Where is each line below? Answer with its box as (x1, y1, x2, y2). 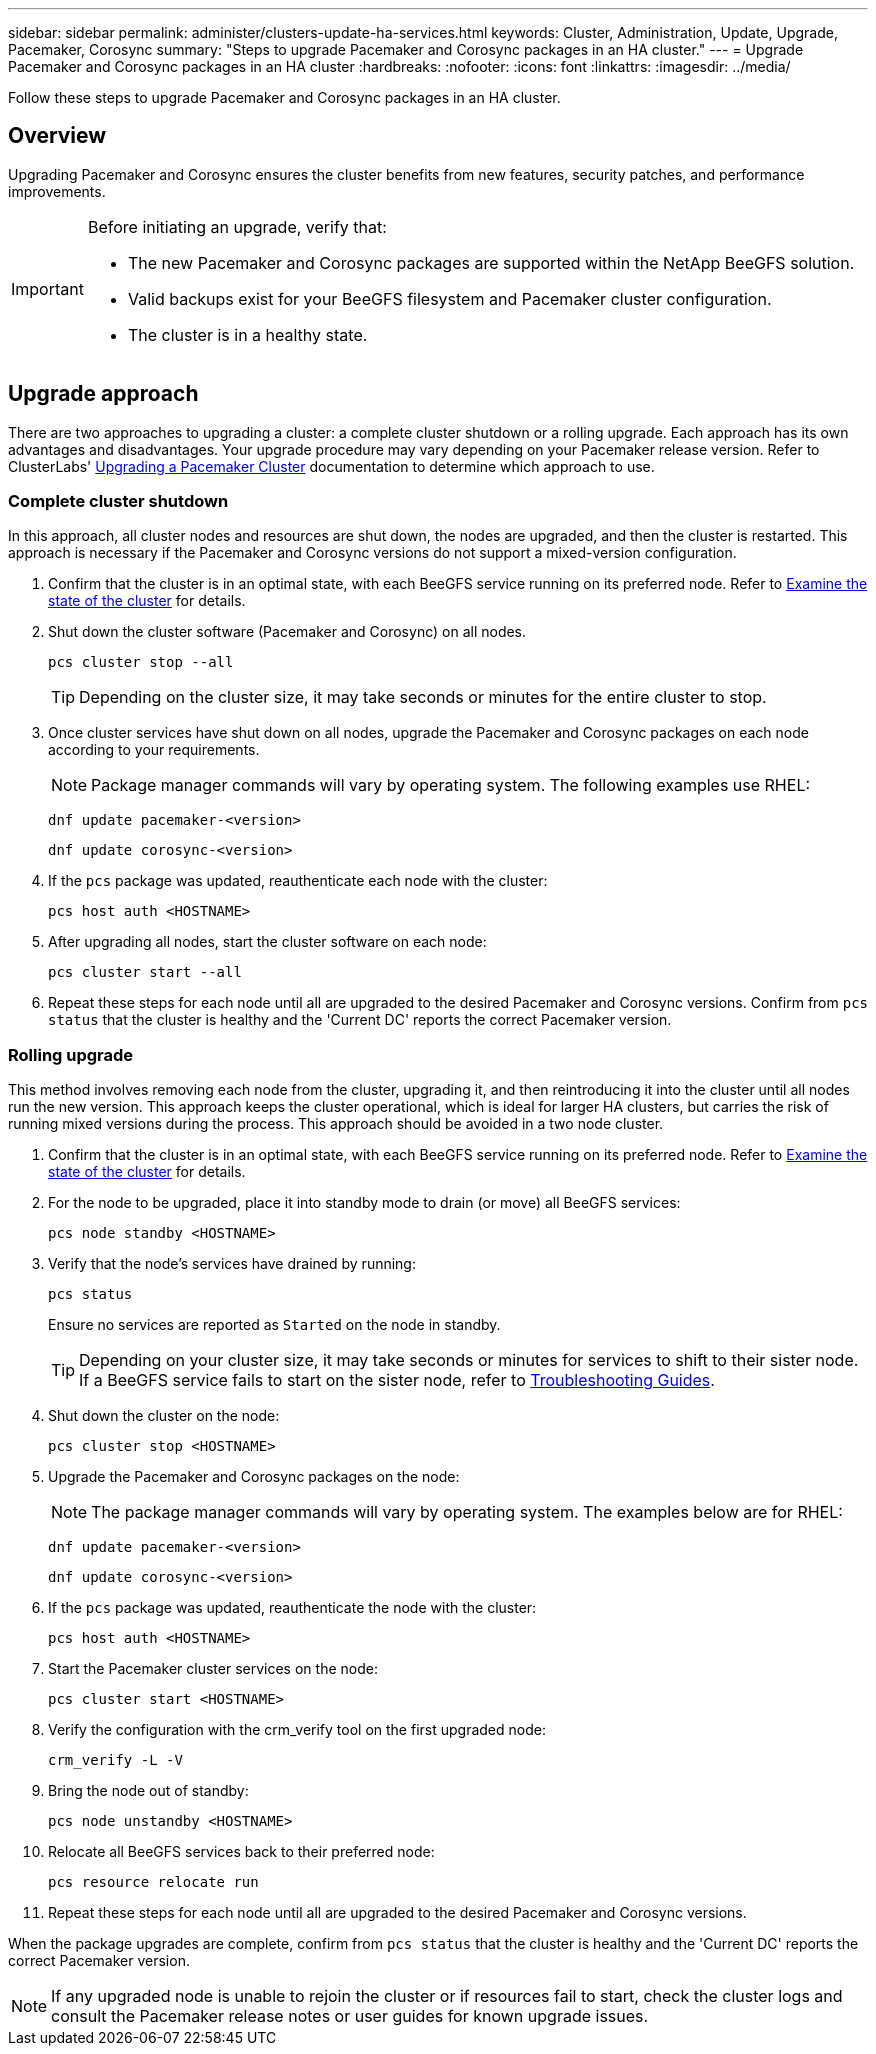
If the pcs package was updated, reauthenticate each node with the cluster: (48, 872, 548, 890)
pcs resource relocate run (48, 1874, 259, 1891)
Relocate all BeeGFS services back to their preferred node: (48, 1843, 435, 1861)
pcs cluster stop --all (48, 654, 234, 671)
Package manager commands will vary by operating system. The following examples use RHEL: (91, 775, 811, 796)
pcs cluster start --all (48, 964, 242, 981)
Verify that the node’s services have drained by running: (48, 1255, 416, 1273)
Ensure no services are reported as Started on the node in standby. (48, 1316, 501, 1334)
